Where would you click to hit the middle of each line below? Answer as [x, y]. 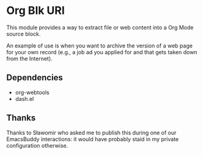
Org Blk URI [36, 11]
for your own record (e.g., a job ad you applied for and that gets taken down [102, 52]
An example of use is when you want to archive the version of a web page [99, 46]
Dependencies [35, 77]
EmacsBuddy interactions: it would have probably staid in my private [93, 139]
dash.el [24, 98]
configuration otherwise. [37, 145]
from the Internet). [30, 58]
